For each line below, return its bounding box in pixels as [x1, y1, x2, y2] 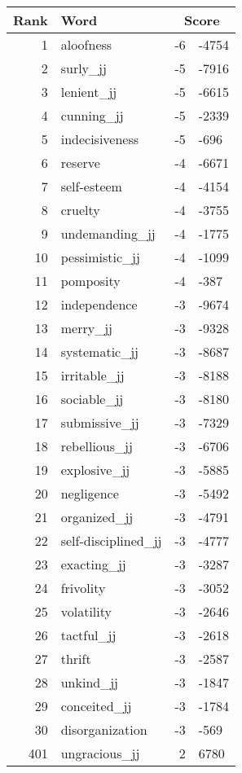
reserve [60, 153, 100, 172]
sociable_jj [60, 389, 124, 408]
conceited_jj [60, 696, 132, 715]
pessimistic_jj [60, 248, 140, 266]
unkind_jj [60, 673, 118, 692]
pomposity [60, 271, 121, 290]
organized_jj [60, 507, 134, 526]
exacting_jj [60, 555, 126, 573]
